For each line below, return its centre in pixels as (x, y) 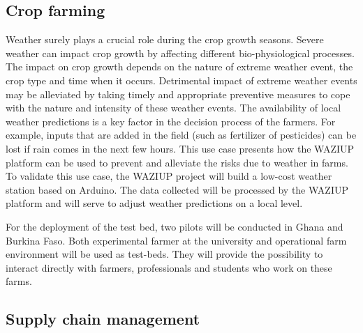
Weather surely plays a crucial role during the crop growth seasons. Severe (165, 39)
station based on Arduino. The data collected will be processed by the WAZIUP (177, 189)
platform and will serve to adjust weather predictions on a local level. (154, 203)
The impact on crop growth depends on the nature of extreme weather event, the (179, 67)
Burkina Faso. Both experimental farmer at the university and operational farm (176, 240)
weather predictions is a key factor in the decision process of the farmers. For (171, 121)
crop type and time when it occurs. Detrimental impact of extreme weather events (181, 80)
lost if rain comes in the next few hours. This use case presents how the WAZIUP (180, 148)
